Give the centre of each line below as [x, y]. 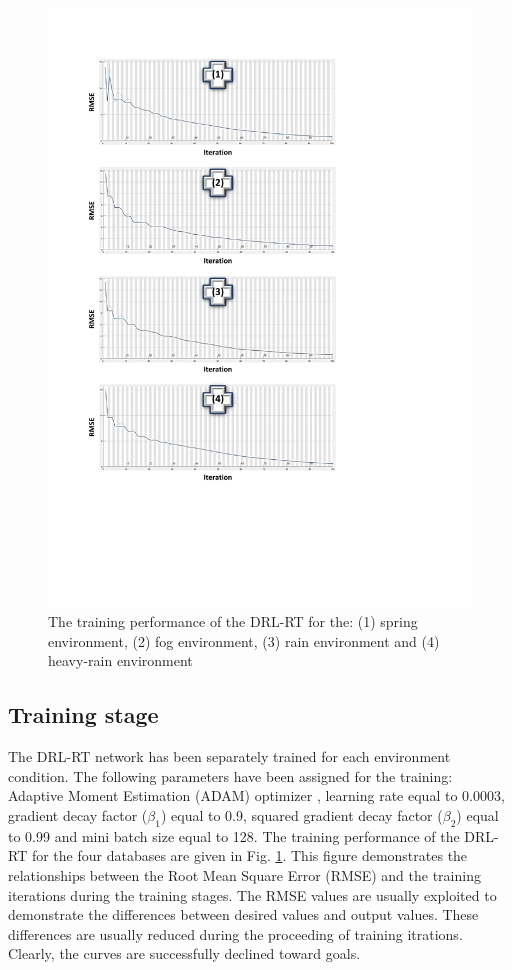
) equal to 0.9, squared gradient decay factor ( [301, 815]
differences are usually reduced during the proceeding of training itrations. [235, 933]
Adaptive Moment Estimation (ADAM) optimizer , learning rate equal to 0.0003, [256, 795]
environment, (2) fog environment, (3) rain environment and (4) [244, 640]
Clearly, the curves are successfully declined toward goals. [184, 953]
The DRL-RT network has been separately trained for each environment [229, 756]
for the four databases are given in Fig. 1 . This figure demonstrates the [249, 855]
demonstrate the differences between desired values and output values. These [243, 914]
